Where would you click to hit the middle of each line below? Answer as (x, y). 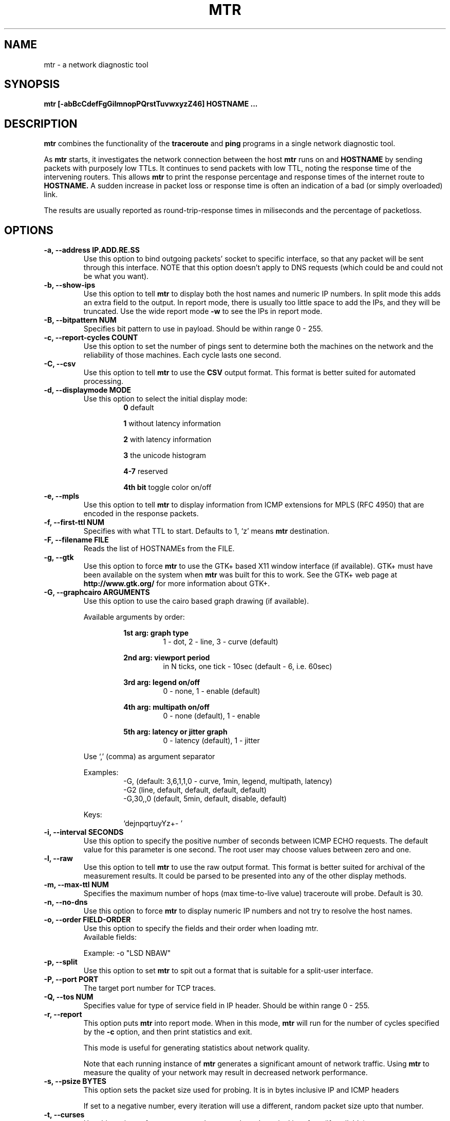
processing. (104, 381)
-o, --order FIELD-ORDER (87, 920)
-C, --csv (60, 364)
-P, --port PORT (71, 979)
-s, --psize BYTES (75, 1081)
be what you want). (116, 276)
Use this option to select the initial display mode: (165, 399)
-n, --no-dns (66, 902)
